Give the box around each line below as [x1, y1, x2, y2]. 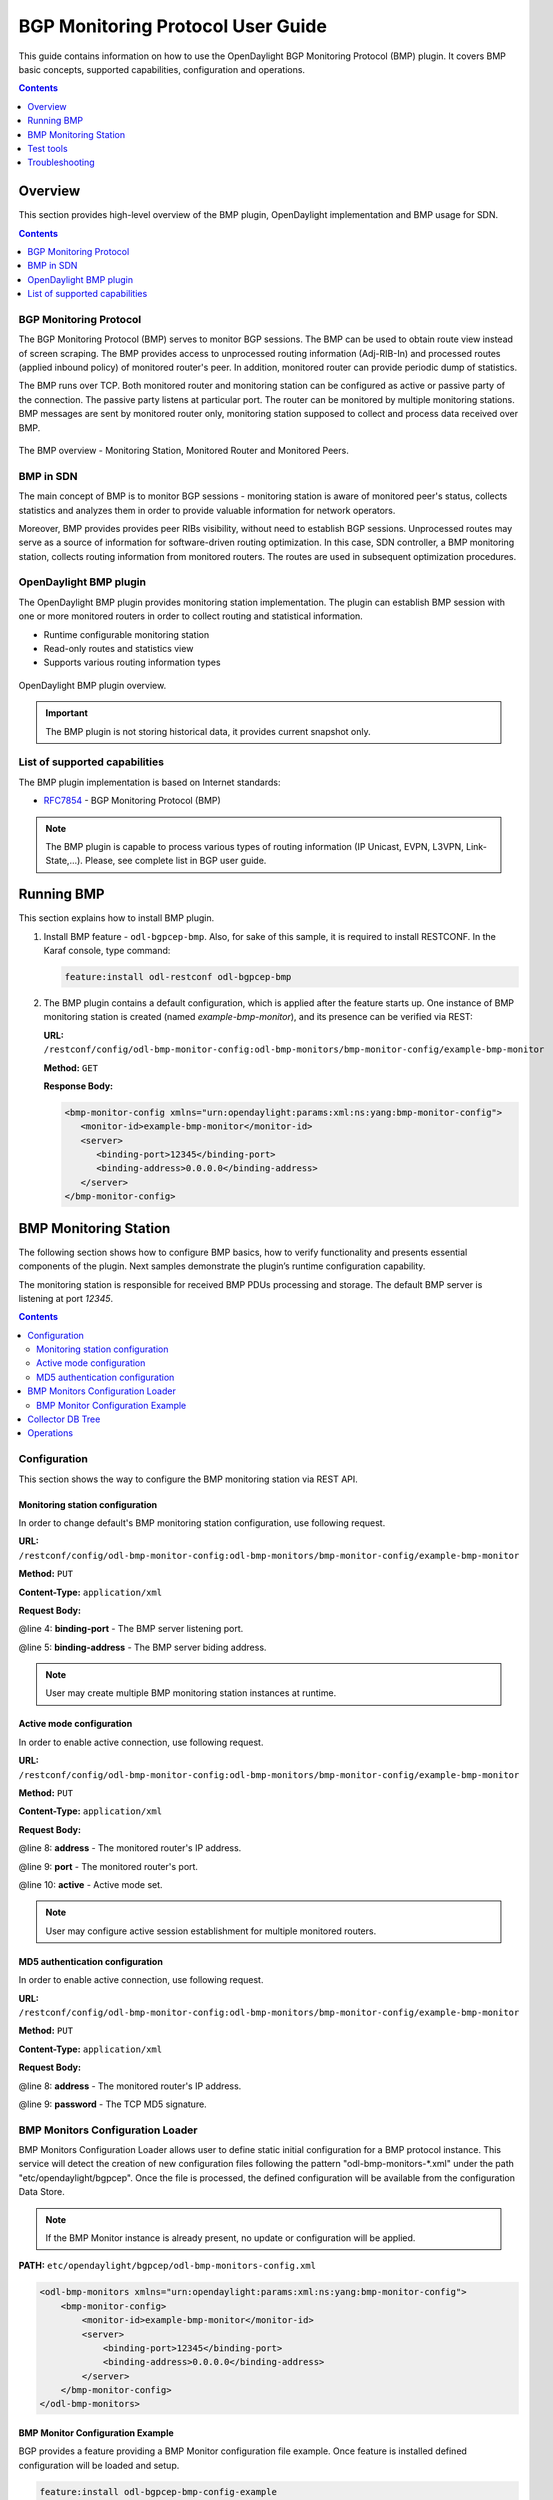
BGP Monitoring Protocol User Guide [18, 15, 327, 37]
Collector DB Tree [27, 1413, 101, 1425]
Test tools [27, 142, 69, 154]
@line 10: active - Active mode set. [18, 1878, 164, 1890]
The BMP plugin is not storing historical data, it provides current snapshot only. [45, 725, 371, 737]
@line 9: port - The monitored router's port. [18, 1860, 199, 1872]
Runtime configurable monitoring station [43, 628, 210, 640]
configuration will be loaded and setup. [18, 2459, 180, 2471]
